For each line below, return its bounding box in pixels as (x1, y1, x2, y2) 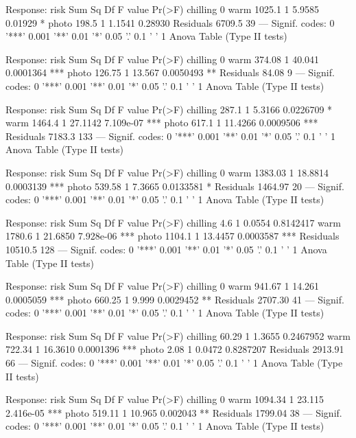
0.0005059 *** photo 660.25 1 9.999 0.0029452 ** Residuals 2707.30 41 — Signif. (5, 292, 344, 306)
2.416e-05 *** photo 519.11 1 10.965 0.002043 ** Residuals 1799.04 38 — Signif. (5, 405, 342, 419)
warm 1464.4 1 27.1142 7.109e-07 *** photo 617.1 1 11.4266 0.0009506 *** (5, 115, 318, 130)
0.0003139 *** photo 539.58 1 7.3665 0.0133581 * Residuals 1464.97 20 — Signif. (5, 178, 344, 193)
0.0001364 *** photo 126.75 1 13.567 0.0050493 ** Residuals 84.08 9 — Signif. (5, 65, 335, 80)
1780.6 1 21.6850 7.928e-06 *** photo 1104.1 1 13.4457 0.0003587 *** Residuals (5, 229, 340, 243)
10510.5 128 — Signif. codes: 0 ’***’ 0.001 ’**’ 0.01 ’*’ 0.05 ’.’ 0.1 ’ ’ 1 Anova (5, 242, 327, 256)
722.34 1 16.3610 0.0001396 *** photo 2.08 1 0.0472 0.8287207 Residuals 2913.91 (5, 342, 344, 356)
